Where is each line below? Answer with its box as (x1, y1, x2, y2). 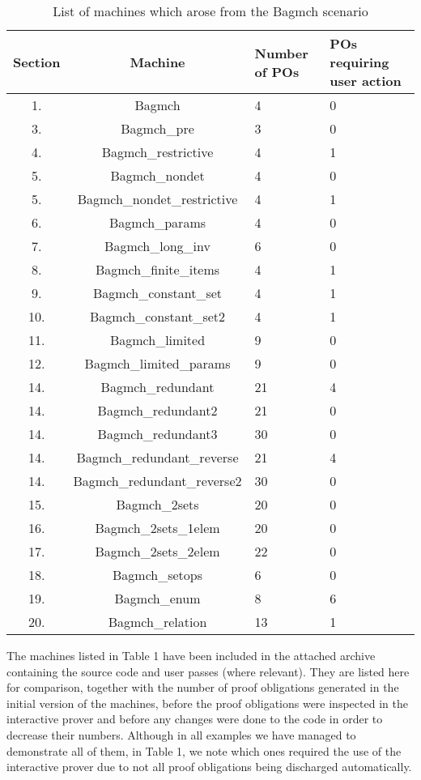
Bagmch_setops (113, 565, 203, 584)
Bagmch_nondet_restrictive (77, 190, 238, 208)
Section (13, 53, 61, 71)
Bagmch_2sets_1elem (95, 518, 220, 537)
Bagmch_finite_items (95, 260, 220, 279)
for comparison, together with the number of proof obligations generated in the (6, 679, 399, 696)
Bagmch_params (109, 213, 206, 232)
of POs (254, 62, 300, 81)
